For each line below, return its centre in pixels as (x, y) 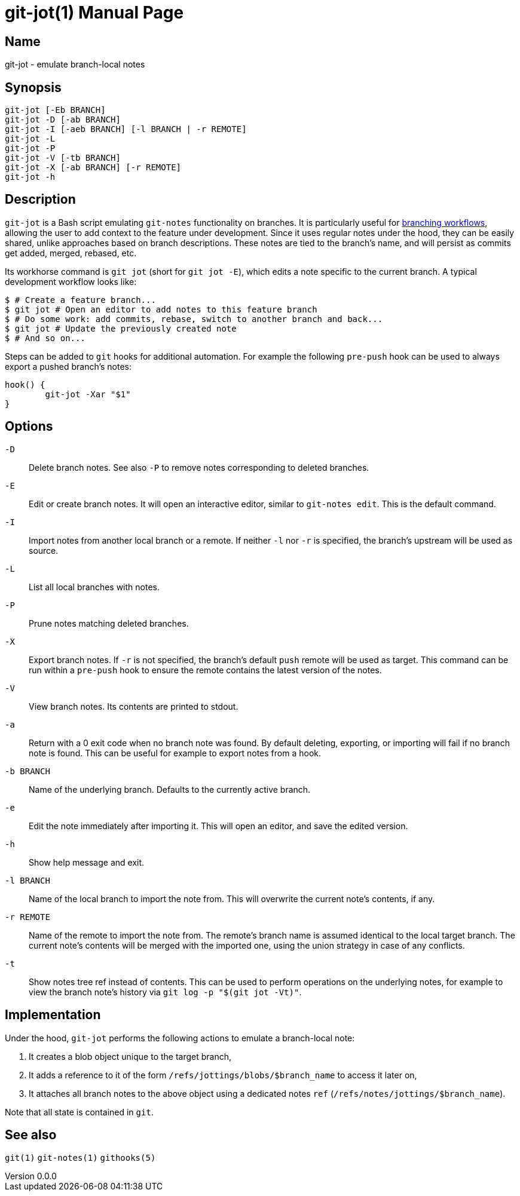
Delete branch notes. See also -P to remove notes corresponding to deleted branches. (199, 467)
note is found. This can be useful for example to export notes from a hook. (175, 753)
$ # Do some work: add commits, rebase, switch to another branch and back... (194, 319)
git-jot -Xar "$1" (88, 394)
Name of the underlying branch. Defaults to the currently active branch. (170, 789)
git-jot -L (30, 139)
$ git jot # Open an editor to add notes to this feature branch (161, 309)
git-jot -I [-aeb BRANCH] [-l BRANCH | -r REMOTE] (126, 129)
